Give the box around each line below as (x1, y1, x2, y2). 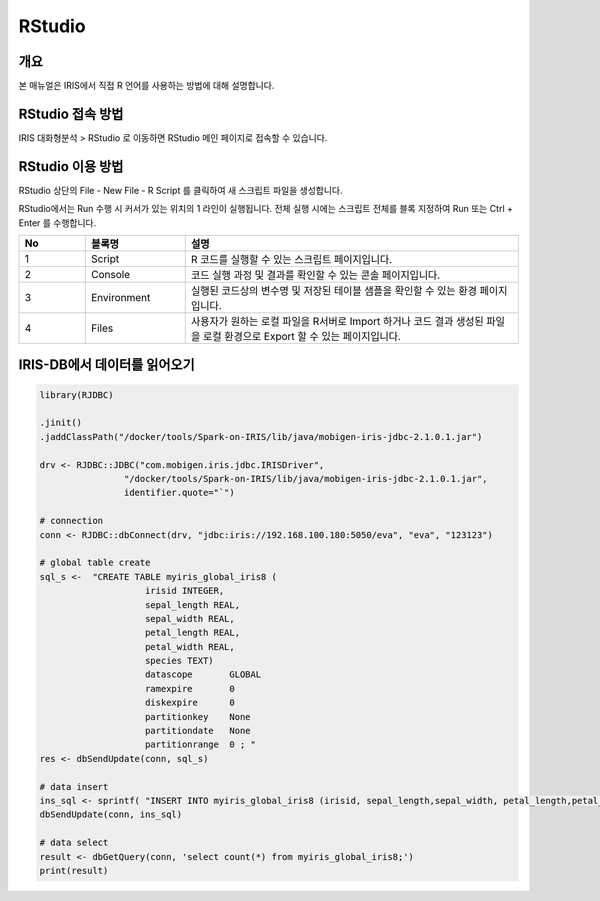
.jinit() (39, 417, 83, 429)
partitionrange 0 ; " (145, 739, 257, 750)
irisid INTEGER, (145, 585, 225, 597)
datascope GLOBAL (145, 669, 262, 680)
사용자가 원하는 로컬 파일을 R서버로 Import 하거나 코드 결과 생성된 (190, 315, 484, 329)
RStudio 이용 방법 (18, 158, 124, 175)
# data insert (39, 781, 109, 792)
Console (91, 268, 130, 282)
